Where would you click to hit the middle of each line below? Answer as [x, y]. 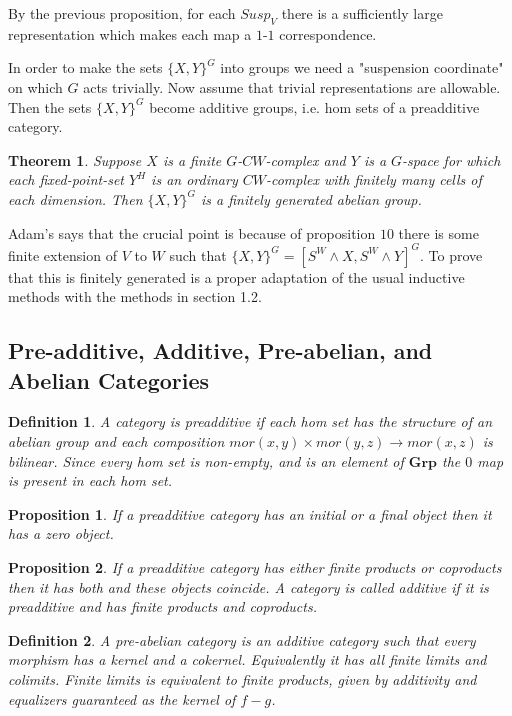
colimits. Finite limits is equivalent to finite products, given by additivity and [242, 678]
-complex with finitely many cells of [373, 179]
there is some [438, 232]
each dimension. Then [75, 198]
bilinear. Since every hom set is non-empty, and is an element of [206, 460]
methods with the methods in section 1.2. [135, 296]
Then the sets [50, 106]
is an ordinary [194, 179]
